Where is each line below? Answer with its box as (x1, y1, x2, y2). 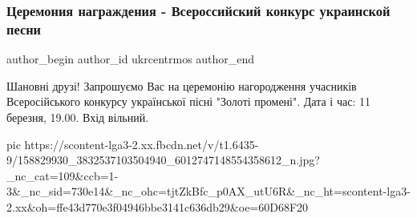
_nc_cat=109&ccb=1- (6, 167, 119, 184)
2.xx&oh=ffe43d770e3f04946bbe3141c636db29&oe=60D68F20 (6, 198, 309, 215)
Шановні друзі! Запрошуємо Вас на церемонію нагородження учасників (6, 77, 357, 94)
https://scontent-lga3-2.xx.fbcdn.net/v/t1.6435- (24, 135, 259, 152)
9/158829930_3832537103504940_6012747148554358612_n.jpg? (6, 151, 320, 168)
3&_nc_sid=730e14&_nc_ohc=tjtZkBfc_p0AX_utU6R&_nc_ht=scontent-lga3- (6, 183, 411, 200)
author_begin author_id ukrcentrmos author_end (6, 50, 255, 67)
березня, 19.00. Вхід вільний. (6, 108, 149, 125)
